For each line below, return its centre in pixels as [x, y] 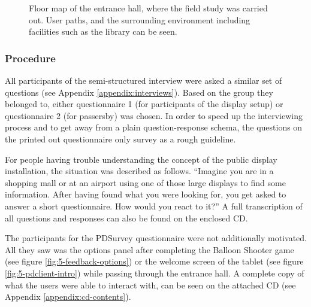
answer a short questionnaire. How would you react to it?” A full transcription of [154, 206]
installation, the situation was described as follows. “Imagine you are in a [139, 171]
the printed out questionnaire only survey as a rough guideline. [120, 139]
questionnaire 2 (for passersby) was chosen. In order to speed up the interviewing [154, 115]
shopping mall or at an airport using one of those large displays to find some [145, 182]
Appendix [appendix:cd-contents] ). [68, 297]
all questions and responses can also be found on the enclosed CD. [126, 218]
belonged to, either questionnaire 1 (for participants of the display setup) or [144, 104]
